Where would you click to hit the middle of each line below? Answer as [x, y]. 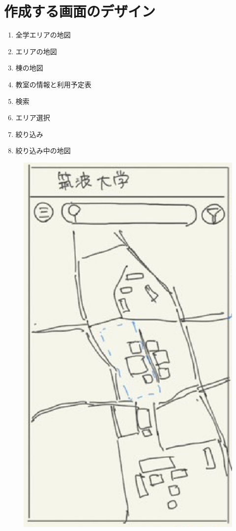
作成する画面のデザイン [80, 11]
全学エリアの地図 [43, 35]
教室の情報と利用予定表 [53, 84]
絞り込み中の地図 [43, 150]
